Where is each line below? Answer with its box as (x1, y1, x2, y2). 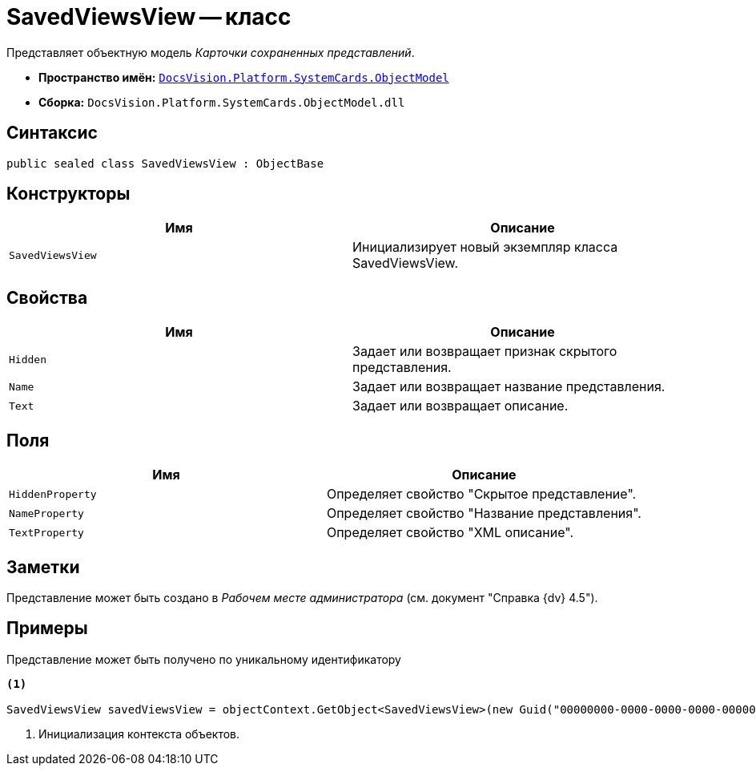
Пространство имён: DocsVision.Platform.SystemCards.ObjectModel (38, 70, 449, 84)
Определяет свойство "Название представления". (326, 505, 641, 522)
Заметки (6, 556, 80, 577)
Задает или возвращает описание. (352, 398, 569, 414)
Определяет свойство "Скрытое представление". (326, 486, 637, 503)
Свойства (6, 287, 88, 308)
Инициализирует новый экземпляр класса (352, 239, 618, 256)
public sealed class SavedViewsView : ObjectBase (6, 156, 324, 170)
